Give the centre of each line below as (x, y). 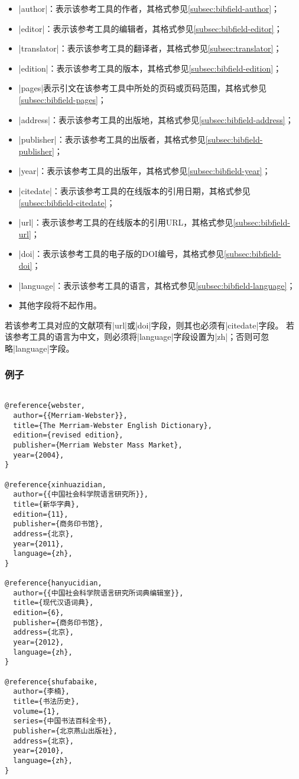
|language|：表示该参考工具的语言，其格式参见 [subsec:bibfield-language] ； (157, 285)
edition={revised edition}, (68, 435)
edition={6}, (39, 613)
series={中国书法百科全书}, (63, 721)
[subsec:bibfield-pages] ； (62, 99)
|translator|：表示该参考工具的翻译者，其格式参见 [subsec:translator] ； (150, 48)
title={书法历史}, (46, 702)
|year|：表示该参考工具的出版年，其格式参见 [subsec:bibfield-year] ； (144, 171)
